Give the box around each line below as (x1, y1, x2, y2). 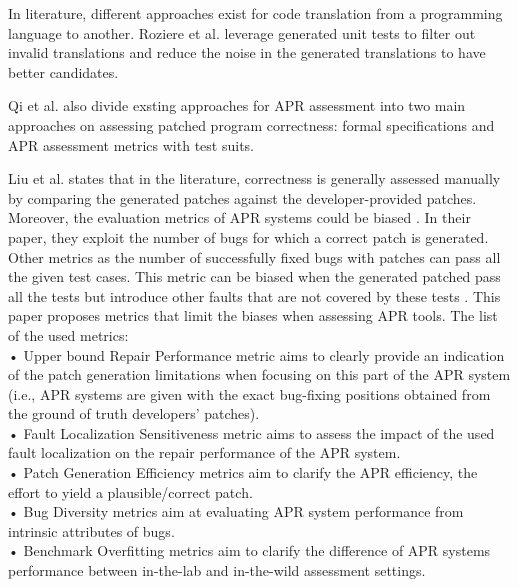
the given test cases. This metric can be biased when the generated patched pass (8, 266, 501, 287)
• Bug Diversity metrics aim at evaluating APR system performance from (8, 501, 464, 522)
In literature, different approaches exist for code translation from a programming (8, 3, 503, 23)
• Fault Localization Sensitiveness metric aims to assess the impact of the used (8, 422, 495, 443)
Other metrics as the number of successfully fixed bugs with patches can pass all (8, 246, 501, 267)
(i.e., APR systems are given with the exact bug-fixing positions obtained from (8, 383, 491, 404)
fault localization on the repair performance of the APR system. (8, 442, 401, 463)
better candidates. (8, 61, 119, 82)
